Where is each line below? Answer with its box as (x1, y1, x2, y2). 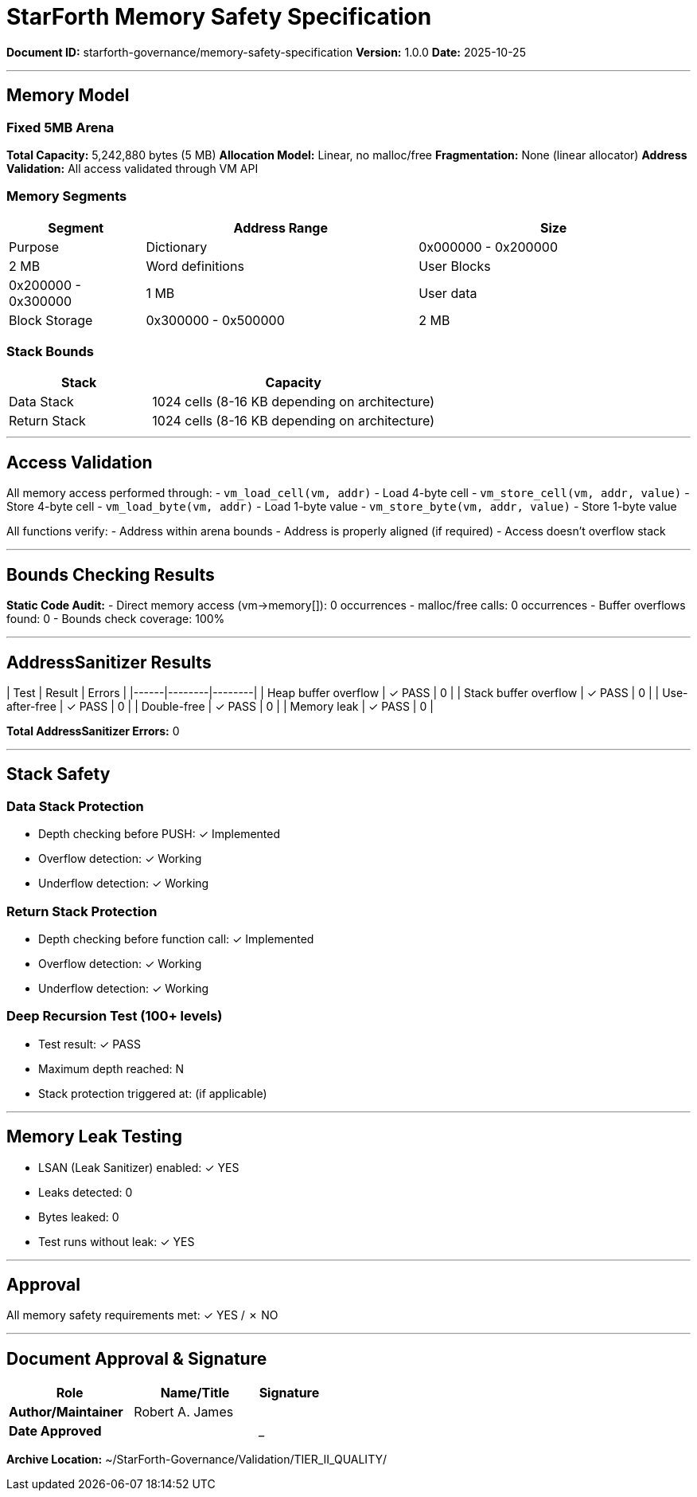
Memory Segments (6, 188, 127, 205)
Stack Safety (6, 764, 111, 785)
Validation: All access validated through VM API (6, 161, 259, 175)
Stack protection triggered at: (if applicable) (38, 1086, 267, 1100)
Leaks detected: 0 (38, 1185, 133, 1199)
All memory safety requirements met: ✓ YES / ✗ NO (6, 1308, 278, 1323)
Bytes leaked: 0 (38, 1209, 119, 1224)
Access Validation (6, 452, 153, 472)
